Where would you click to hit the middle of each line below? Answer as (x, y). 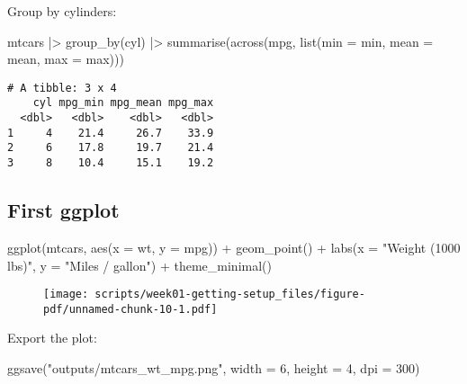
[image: (66, 295)
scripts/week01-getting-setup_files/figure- (230, 295)
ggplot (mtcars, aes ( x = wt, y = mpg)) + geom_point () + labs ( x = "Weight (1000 (234, 247)
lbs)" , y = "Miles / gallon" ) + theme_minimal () (139, 265)
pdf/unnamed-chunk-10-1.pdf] (130, 309)
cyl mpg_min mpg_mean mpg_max (123, 103)
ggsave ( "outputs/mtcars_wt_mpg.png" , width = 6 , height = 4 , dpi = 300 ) (214, 368)
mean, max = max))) (66, 59)
